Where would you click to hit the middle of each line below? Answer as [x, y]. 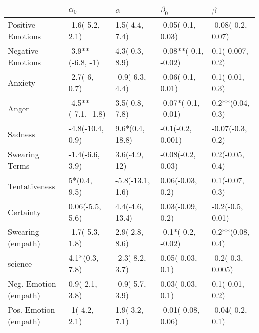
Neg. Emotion [32, 284]
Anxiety [22, 82]
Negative [23, 51]
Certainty [25, 212]
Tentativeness [32, 186]
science [20, 263]
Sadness [22, 134]
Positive [22, 25]
